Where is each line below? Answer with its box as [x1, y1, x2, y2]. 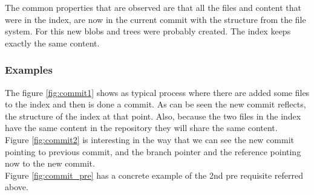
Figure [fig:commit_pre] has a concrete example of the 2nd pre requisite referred [5, 168, 303, 181]
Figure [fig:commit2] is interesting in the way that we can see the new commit [5, 133, 294, 145]
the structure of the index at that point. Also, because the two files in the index [5, 109, 301, 122]
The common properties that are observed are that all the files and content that [5, 1, 302, 13]
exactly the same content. [5, 36, 100, 49]
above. [5, 181, 28, 193]
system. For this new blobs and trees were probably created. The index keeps [5, 25, 291, 37]
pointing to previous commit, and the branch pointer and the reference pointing [5, 145, 301, 158]
